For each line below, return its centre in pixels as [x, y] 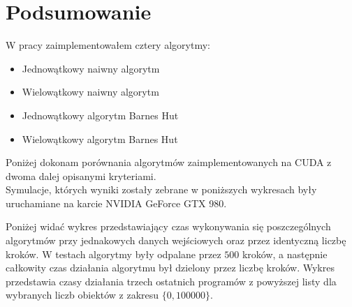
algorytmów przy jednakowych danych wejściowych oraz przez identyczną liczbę [176, 240]
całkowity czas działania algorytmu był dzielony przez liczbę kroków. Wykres [170, 268]
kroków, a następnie [285, 254]
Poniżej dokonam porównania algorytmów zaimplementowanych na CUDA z [169, 162]
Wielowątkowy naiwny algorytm [90, 92]
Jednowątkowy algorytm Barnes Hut [100, 115]
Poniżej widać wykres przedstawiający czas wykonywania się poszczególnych [168, 226]
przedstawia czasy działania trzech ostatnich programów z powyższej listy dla [171, 281]
